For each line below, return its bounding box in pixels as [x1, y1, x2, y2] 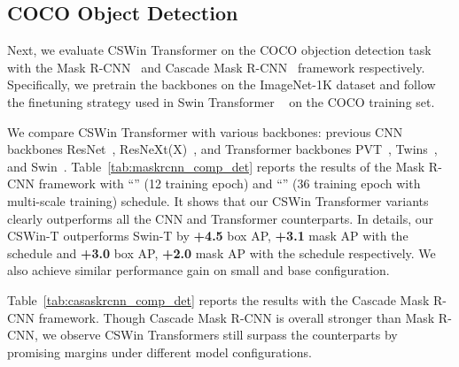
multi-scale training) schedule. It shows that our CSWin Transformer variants [7, 191, 429, 210]
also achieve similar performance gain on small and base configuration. [7, 261, 390, 279]
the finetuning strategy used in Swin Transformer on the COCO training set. [7, 92, 435, 111]
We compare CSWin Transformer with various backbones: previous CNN [7, 122, 403, 141]
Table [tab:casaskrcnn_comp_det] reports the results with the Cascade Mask [7, 290, 430, 309]
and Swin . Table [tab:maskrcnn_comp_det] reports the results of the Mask [7, 157, 425, 175]
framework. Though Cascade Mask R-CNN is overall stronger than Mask [38, 308, 435, 326]
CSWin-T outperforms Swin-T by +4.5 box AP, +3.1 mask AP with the [7, 226, 408, 245]
